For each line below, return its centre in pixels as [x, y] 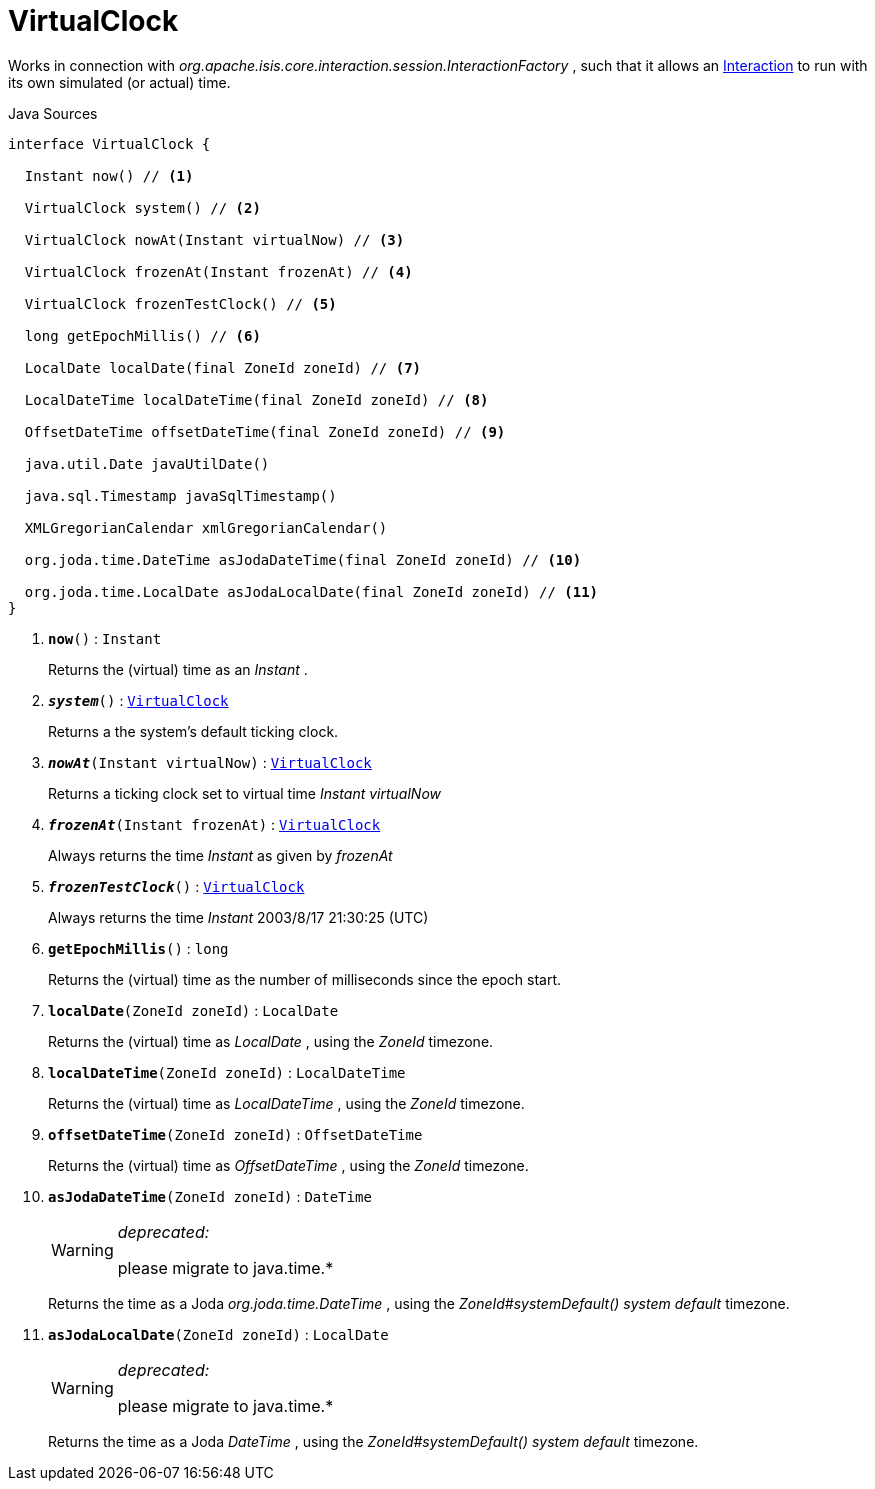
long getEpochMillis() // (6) [142, 335]
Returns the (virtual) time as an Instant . [178, 669]
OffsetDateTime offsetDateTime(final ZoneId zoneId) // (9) [265, 431]
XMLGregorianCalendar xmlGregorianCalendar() [206, 527]
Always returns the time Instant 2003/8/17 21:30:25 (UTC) [238, 917]
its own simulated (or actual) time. [119, 82]
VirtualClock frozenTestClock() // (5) [180, 303]
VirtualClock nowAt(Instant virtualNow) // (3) [214, 239]
